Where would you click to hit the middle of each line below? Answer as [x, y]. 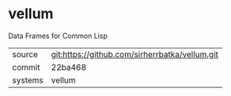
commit [26, 67]
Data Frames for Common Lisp [58, 36]
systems [28, 80]
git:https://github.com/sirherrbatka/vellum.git [135, 54]
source [25, 54]
